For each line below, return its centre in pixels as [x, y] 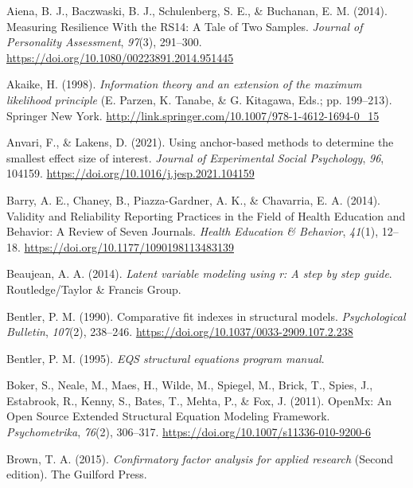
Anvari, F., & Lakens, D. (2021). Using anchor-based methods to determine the [200, 142]
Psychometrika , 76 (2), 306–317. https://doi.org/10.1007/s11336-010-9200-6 [189, 432]
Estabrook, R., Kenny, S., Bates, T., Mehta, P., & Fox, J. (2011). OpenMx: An [199, 400]
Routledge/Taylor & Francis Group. [94, 289]
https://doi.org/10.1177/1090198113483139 [129, 246]
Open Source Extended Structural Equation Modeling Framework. [168, 416]
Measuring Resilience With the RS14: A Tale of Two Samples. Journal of [185, 26]
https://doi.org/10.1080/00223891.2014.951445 [120, 57]
